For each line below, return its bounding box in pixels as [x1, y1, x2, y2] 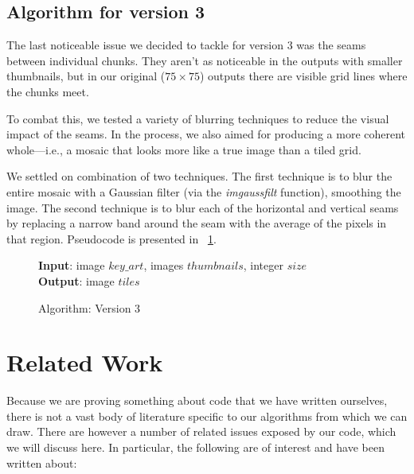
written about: [6, 454, 77, 471]
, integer [243, 257, 283, 274]
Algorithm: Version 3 [38, 299, 141, 316]
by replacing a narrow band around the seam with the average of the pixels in [6, 215, 387, 231]
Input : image [38, 257, 105, 274]
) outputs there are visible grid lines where [199, 68, 408, 84]
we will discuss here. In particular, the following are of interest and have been [6, 439, 385, 456]
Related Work [6, 346, 163, 379]
